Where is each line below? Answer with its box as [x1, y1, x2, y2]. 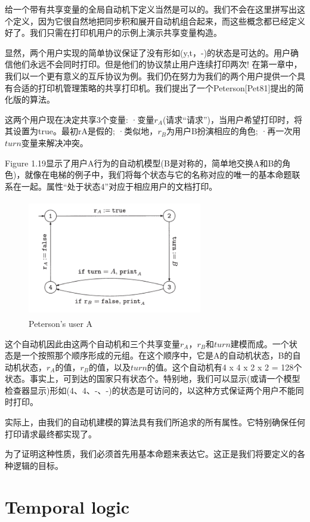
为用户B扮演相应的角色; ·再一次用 [166, 125, 301, 137]
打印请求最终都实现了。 [5, 427, 97, 440]
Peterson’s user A [29, 317, 93, 329]
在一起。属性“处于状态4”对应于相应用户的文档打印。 [13, 180, 218, 192]
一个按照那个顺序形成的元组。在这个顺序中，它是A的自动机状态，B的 [21, 349, 293, 362]
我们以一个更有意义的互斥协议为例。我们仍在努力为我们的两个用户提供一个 [5, 69, 297, 82]
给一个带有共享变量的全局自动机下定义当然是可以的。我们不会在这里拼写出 [5, 3, 297, 15]
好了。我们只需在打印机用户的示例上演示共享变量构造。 [5, 26, 222, 39]
